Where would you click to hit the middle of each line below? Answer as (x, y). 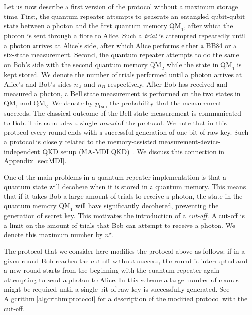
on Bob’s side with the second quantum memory (76, 64)
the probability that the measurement (166, 103)
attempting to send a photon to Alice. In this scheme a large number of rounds (121, 279)
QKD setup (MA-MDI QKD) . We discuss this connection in (134, 151)
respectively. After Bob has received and (168, 84)
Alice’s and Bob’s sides (38, 84)
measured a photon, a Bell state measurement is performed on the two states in (122, 93)
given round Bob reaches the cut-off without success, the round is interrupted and (126, 260)
